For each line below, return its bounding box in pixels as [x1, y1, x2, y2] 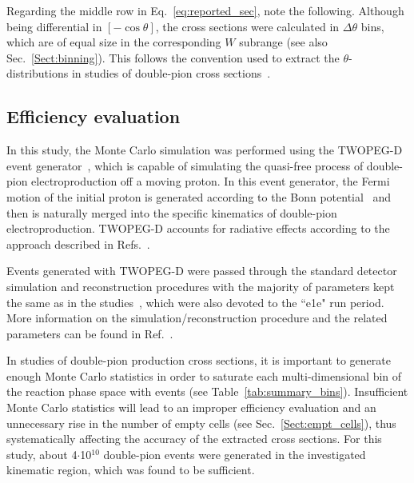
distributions [6, 65, 69, 82]
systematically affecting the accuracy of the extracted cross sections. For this [6, 430, 382, 447]
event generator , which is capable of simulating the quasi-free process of [6, 157, 364, 174]
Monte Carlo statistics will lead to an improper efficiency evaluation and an [6, 399, 376, 416]
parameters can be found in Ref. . [6, 325, 173, 341]
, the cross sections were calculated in [155, 18, 340, 34]
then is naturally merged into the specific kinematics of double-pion [6, 204, 337, 221]
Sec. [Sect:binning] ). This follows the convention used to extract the [6, 49, 340, 66]
